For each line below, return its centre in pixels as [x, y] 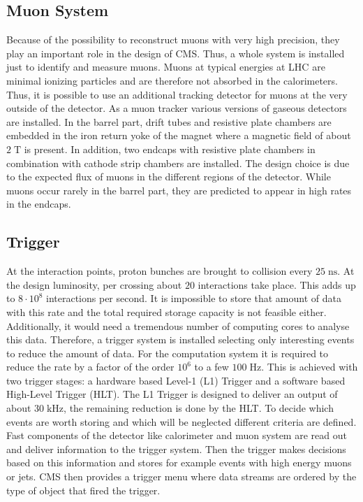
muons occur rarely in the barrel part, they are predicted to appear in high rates [179, 190]
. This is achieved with [310, 367]
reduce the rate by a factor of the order [90, 367]
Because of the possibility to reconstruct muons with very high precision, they [173, 40]
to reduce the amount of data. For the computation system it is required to [168, 353]
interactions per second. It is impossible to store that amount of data [194, 298]
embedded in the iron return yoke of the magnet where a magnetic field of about [179, 135]
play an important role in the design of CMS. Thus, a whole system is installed [176, 53]
